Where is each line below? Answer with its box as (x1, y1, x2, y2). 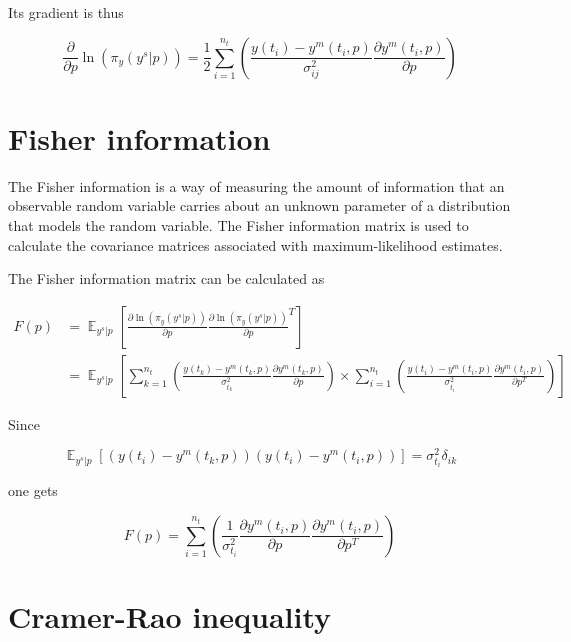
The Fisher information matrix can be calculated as (8, 268, 325, 289)
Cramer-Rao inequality (8, 596, 332, 636)
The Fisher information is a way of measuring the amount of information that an (8, 175, 505, 196)
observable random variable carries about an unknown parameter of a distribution (8, 195, 511, 216)
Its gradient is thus (8, 2, 124, 22)
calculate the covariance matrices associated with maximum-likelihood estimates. (8, 234, 503, 255)
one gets (8, 480, 58, 501)
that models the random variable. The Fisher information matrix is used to (8, 214, 469, 235)
